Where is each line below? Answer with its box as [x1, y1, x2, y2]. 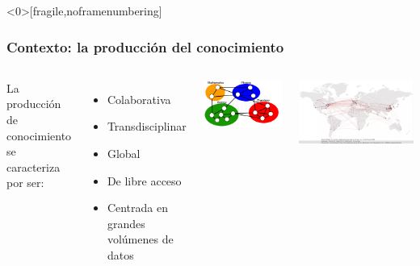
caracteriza [6, 158, 61, 175]
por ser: [6, 174, 44, 191]
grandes [107, 214, 145, 231]
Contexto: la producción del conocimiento [6, 36, 284, 56]
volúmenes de [107, 231, 174, 247]
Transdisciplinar [107, 118, 187, 135]
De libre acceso [107, 172, 182, 189]
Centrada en [107, 199, 169, 216]
